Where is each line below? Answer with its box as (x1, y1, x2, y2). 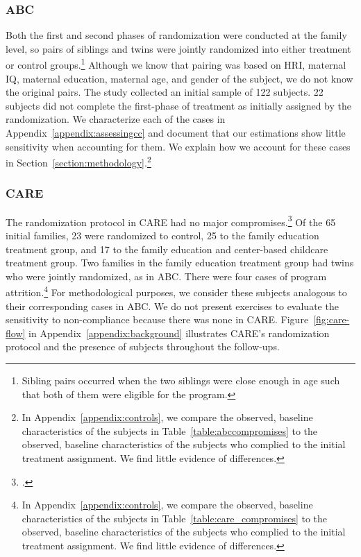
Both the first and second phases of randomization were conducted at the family (6, 28, 347, 42)
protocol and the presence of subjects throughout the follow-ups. (6, 339, 280, 354)
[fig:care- (313, 312, 350, 327)
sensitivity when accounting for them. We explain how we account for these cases (6, 139, 351, 153)
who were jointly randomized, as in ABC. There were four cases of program (6, 268, 327, 283)
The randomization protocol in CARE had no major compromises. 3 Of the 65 (6, 212, 336, 229)
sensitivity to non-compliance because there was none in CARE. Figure (6, 312, 309, 327)
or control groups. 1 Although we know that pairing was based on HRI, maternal (6, 55, 346, 72)
